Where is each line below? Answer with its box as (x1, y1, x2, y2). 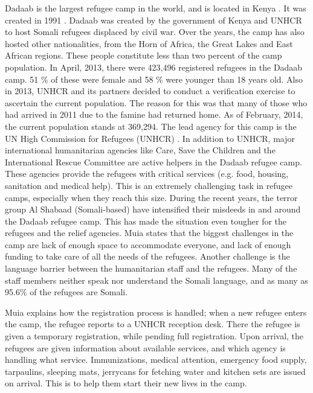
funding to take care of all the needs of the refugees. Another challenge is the (5, 250, 290, 263)
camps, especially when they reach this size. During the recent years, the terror (5, 191, 298, 203)
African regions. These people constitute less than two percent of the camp (5, 49, 282, 62)
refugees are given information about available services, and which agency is (5, 341, 286, 354)
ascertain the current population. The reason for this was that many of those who (5, 96, 308, 109)
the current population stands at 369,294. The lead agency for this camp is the (5, 120, 297, 132)
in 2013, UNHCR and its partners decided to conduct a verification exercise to (5, 85, 295, 97)
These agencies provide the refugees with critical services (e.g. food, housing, (5, 167, 289, 180)
